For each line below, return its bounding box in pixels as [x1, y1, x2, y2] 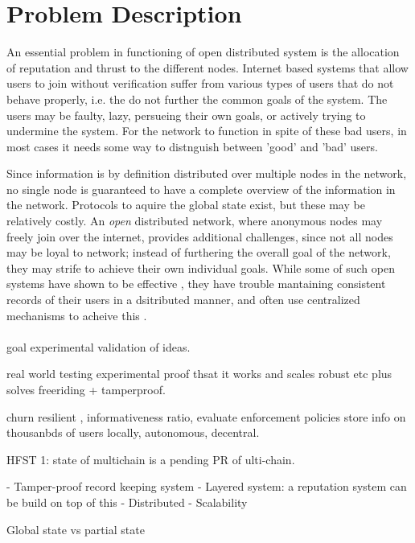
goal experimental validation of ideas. [6, 338, 191, 355]
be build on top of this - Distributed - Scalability [6, 493, 248, 510]
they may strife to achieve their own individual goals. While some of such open [6, 259, 395, 276]
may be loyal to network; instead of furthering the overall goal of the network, [6, 244, 391, 261]
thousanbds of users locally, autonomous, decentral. [6, 424, 260, 441]
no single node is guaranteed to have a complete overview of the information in [6, 180, 396, 197]
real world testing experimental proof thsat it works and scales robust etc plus [6, 365, 392, 382]
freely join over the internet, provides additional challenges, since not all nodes [6, 228, 393, 245]
